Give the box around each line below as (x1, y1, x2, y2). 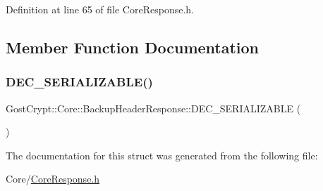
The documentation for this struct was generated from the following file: (6, 147, 318, 162)
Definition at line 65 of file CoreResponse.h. (6, 2, 194, 16)
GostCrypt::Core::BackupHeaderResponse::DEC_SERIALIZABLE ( (6, 100, 301, 115)
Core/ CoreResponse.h (6, 171, 100, 186)
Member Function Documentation (6, 36, 260, 58)
